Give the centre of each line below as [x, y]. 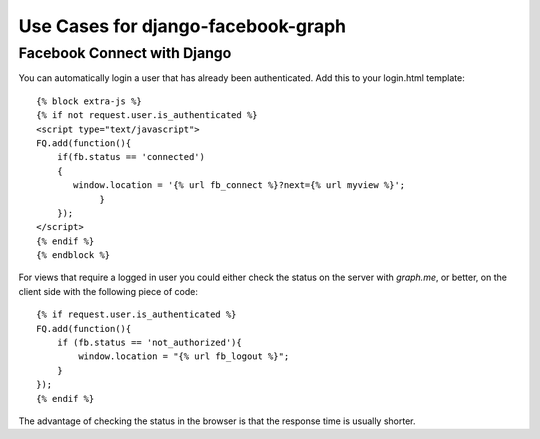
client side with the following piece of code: [108, 291]
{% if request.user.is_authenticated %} [136, 314]
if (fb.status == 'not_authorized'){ [149, 343]
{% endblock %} [73, 255]
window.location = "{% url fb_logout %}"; [184, 356]
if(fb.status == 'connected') [130, 157]
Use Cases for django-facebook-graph [182, 26]
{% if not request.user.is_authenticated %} [147, 115]
